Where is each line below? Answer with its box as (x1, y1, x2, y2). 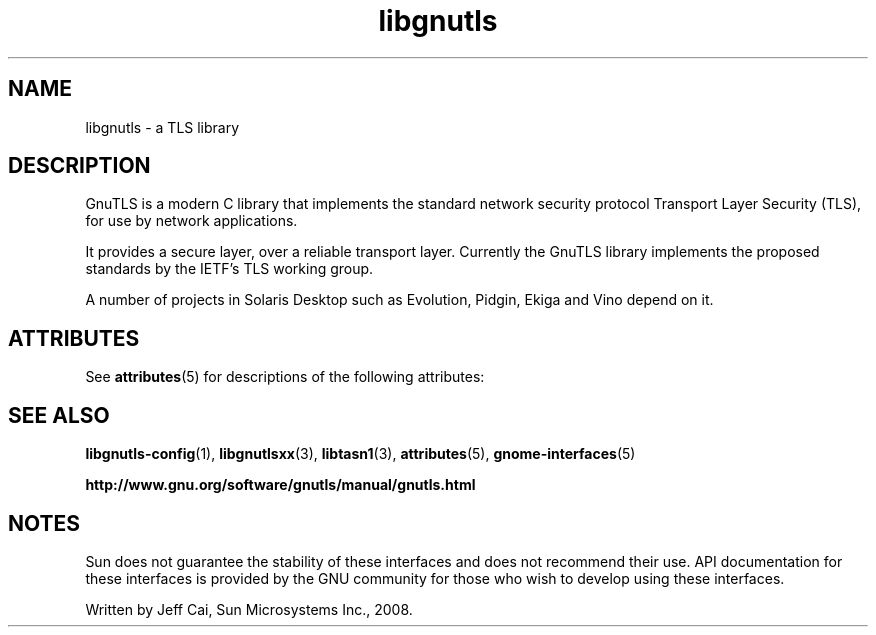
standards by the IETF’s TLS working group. (85, 260, 374, 278)
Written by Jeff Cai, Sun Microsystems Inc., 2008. (85, 600, 413, 618)
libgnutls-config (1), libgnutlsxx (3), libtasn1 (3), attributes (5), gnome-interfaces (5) (85, 445, 636, 463)
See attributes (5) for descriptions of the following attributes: (85, 368, 485, 386)
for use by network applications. (85, 212, 298, 230)
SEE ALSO (8, 402, 110, 428)
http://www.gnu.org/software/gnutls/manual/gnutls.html (85, 476, 476, 494)
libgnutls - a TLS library (85, 118, 240, 136)
